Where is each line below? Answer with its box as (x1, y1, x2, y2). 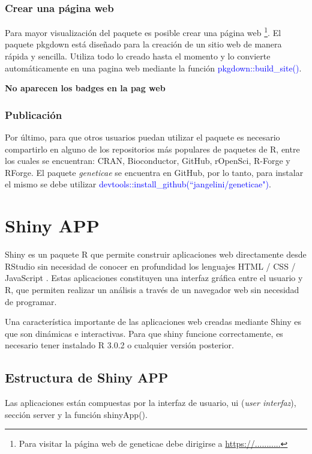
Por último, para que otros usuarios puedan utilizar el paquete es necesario (5, 131, 280, 144)
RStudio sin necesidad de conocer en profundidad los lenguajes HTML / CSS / (5, 259, 296, 272)
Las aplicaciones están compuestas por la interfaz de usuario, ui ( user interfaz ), (5, 396, 296, 409)
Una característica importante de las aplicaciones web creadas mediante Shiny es (5, 315, 301, 328)
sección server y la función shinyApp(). (5, 408, 148, 420)
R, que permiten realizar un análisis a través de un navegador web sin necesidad (5, 283, 299, 295)
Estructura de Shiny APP (5, 368, 169, 387)
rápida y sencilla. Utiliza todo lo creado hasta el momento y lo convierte (5, 50, 271, 62)
